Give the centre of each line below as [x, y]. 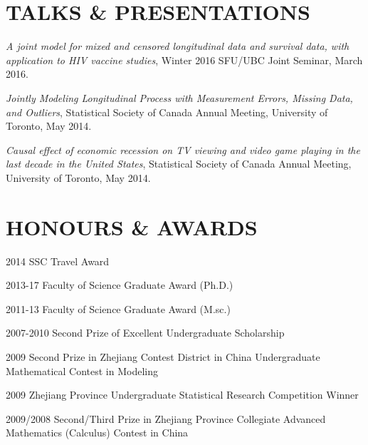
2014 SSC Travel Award [58, 261]
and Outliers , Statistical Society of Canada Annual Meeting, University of [167, 112]
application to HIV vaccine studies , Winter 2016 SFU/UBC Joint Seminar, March [184, 60]
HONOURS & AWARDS [132, 226]
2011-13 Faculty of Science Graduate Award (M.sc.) [118, 308]
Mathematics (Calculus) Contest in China [97, 433]
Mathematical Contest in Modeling [82, 370]
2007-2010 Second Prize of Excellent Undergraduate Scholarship [145, 333]
